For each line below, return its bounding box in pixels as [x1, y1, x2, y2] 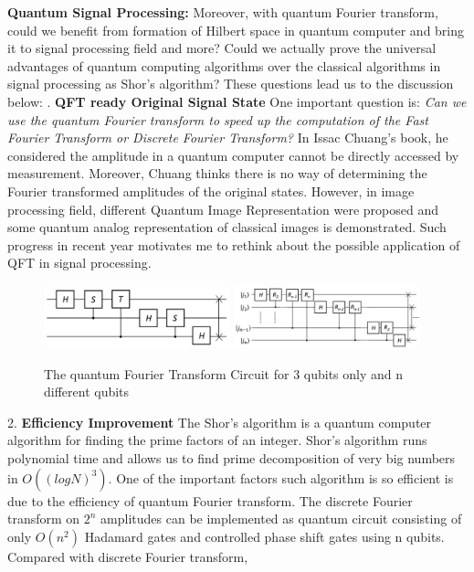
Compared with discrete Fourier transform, [7, 546, 248, 566]
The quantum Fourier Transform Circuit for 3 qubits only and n [44, 364, 404, 383]
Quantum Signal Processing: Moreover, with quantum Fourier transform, [7, 3, 438, 21]
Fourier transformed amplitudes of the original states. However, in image [7, 181, 415, 200]
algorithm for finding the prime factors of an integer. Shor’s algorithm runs [7, 430, 427, 450]
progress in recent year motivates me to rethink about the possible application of [7, 235, 460, 254]
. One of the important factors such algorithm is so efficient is [108, 468, 454, 487]
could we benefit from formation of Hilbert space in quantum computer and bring [7, 20, 465, 39]
